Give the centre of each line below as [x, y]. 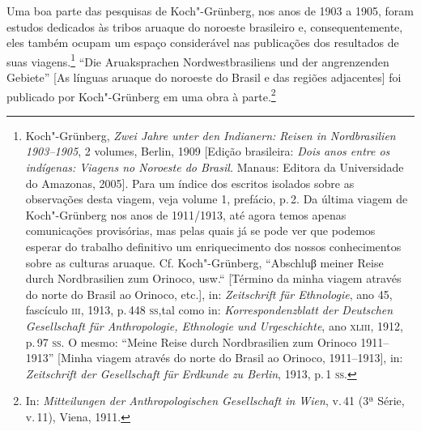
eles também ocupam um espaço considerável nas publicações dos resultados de [203, 43]
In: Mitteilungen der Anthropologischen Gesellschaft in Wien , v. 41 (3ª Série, [215, 401]
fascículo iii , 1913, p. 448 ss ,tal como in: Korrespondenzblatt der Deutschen [209, 310]
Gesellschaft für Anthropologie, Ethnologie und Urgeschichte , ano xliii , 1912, [214, 326]
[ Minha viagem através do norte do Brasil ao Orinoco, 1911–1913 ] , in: [230, 358]
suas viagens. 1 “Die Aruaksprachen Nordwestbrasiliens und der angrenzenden [198, 60]
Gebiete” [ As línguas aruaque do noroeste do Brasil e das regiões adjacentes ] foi [204, 77]
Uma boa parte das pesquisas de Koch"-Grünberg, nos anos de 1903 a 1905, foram [210, 11]
